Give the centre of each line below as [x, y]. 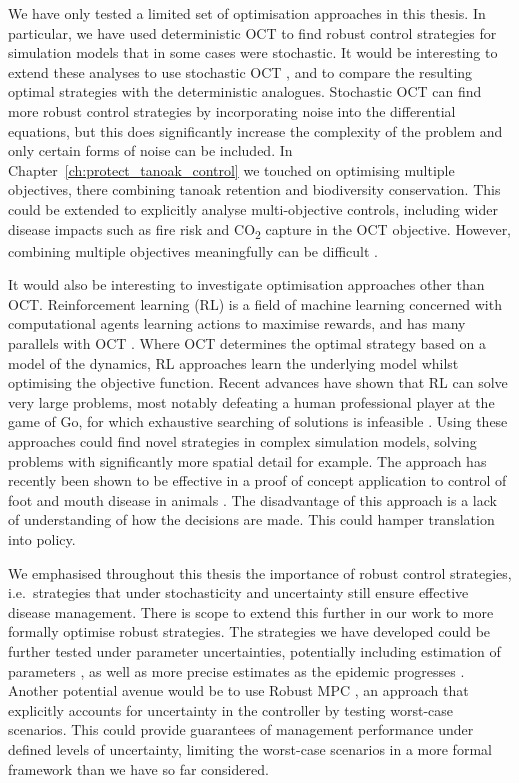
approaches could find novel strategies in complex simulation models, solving [242, 441]
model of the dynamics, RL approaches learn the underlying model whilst [233, 362]
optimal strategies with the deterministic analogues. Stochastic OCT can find [245, 91]
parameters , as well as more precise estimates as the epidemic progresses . [236, 670]
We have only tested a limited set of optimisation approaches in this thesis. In [247, 13]
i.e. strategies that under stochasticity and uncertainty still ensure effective [238, 592]
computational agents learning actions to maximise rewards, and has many [237, 323]
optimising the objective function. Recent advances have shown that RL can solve [258, 382]
